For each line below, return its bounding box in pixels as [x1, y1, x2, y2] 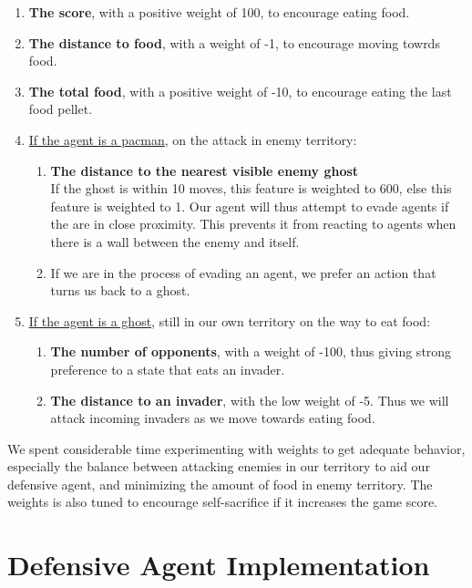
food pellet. [28, 99, 93, 119]
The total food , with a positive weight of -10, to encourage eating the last [28, 81, 452, 100]
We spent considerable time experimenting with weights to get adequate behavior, [7, 438, 466, 458]
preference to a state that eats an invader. [50, 359, 285, 378]
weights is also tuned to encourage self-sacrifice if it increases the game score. [7, 492, 438, 511]
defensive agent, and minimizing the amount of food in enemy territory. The [7, 474, 433, 493]
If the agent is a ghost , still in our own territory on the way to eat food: [28, 311, 431, 330]
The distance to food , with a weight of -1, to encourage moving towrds [28, 33, 440, 52]
